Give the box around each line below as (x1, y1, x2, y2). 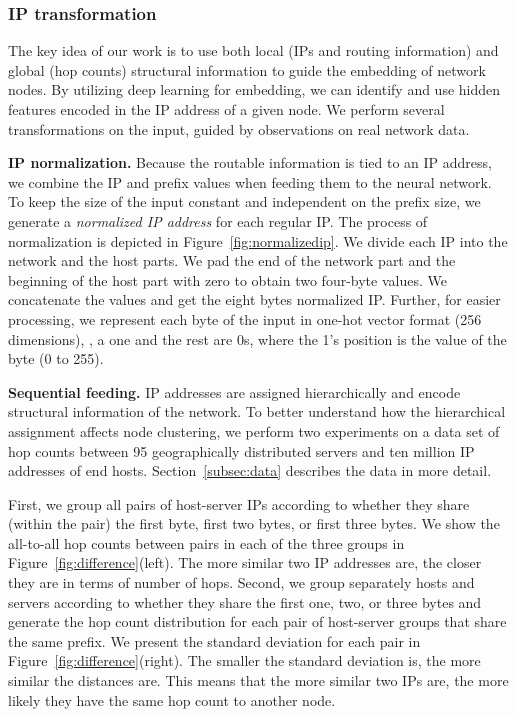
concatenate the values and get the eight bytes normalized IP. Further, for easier (8, 289, 501, 310)
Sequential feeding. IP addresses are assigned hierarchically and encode (8, 381, 461, 402)
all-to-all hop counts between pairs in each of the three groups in (8, 532, 405, 553)
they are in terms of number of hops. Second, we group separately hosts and (8, 572, 475, 593)
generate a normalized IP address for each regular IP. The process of (8, 210, 428, 231)
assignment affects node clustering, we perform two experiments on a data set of (8, 420, 500, 441)
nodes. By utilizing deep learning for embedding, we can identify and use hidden (8, 79, 501, 100)
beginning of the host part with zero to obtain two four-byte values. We (8, 269, 447, 290)
